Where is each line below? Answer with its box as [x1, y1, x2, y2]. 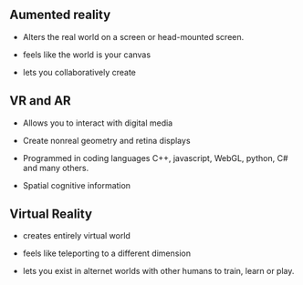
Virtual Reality [9, 207, 93, 222]
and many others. [22, 162, 89, 173]
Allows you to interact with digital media [22, 117, 173, 128]
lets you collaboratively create [22, 66, 137, 77]
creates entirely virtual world [22, 230, 131, 241]
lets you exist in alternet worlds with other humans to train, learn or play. [22, 266, 295, 277]
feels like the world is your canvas [22, 49, 151, 60]
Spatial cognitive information [22, 179, 131, 190]
